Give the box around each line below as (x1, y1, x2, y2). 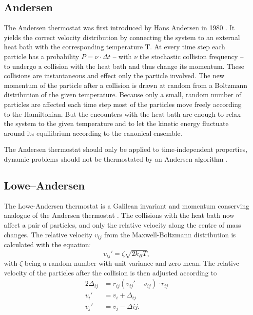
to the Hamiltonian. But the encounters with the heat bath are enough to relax (4, 108, 241, 119)
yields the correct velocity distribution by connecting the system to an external (4, 32, 240, 42)
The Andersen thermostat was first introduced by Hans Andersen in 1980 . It (4, 22, 235, 33)
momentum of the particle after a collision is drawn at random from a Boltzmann (4, 80, 248, 90)
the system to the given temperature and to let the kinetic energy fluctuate (4, 118, 229, 128)
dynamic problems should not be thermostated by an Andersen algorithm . (4, 153, 228, 164)
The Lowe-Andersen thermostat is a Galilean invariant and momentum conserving (4, 200, 250, 210)
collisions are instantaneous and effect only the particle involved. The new (4, 70, 225, 81)
